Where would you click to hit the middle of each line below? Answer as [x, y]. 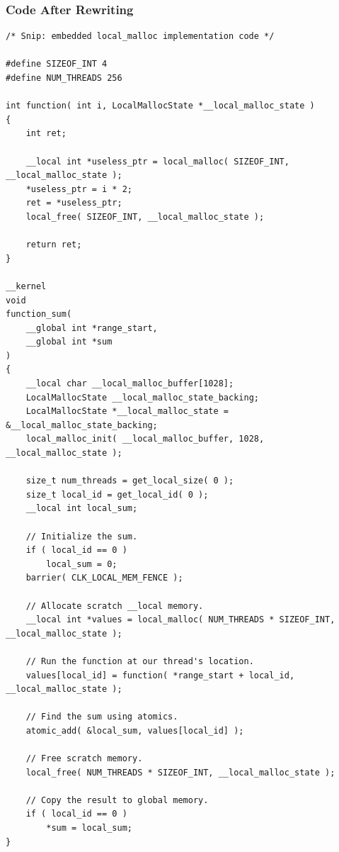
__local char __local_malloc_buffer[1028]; [130, 384]
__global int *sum [69, 342]
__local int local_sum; [82, 509]
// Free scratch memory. [84, 759]
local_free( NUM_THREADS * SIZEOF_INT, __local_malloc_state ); [180, 772]
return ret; [54, 245]
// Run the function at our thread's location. [140, 661]
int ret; [46, 134]
